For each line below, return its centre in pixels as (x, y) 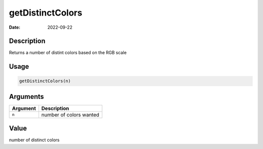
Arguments (27, 97)
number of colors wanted (70, 114)
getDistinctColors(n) (45, 81)
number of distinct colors (34, 140)
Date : (15, 27)
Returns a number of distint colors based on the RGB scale (68, 53)
